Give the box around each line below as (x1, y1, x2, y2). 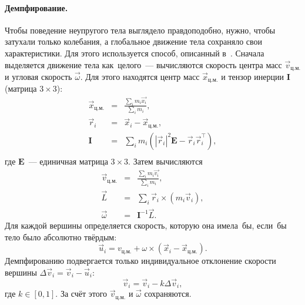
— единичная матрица (28, 155, 108, 167)
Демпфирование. (5, 1, 68, 14)
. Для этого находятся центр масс (80, 71, 200, 83)
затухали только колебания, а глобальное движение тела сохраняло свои (5, 35, 263, 48)
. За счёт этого (55, 287, 108, 300)
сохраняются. (144, 287, 192, 300)
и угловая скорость (5, 71, 72, 83)
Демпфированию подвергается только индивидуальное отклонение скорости (5, 254, 276, 267)
